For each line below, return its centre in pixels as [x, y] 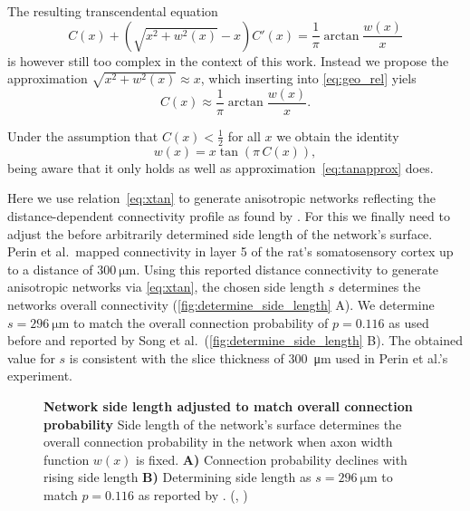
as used [409, 322]
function [67, 459]
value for [31, 357]
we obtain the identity [338, 135]
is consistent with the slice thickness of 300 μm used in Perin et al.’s [259, 357]
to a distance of [50, 269]
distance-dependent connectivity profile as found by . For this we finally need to [229, 216]
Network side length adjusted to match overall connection [228, 405]
